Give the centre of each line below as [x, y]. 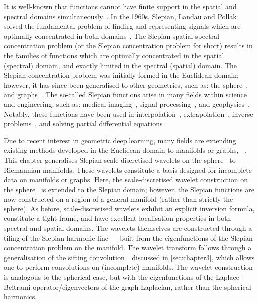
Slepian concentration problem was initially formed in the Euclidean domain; [122, 75]
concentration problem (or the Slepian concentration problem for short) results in [128, 46]
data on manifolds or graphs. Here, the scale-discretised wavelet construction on [126, 179]
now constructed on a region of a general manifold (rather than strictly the [119, 199]
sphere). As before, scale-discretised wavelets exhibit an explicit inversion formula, [129, 208]
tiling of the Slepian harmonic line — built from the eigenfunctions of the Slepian [128, 238]
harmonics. [21, 296]
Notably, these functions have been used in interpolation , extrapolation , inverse [129, 114]
